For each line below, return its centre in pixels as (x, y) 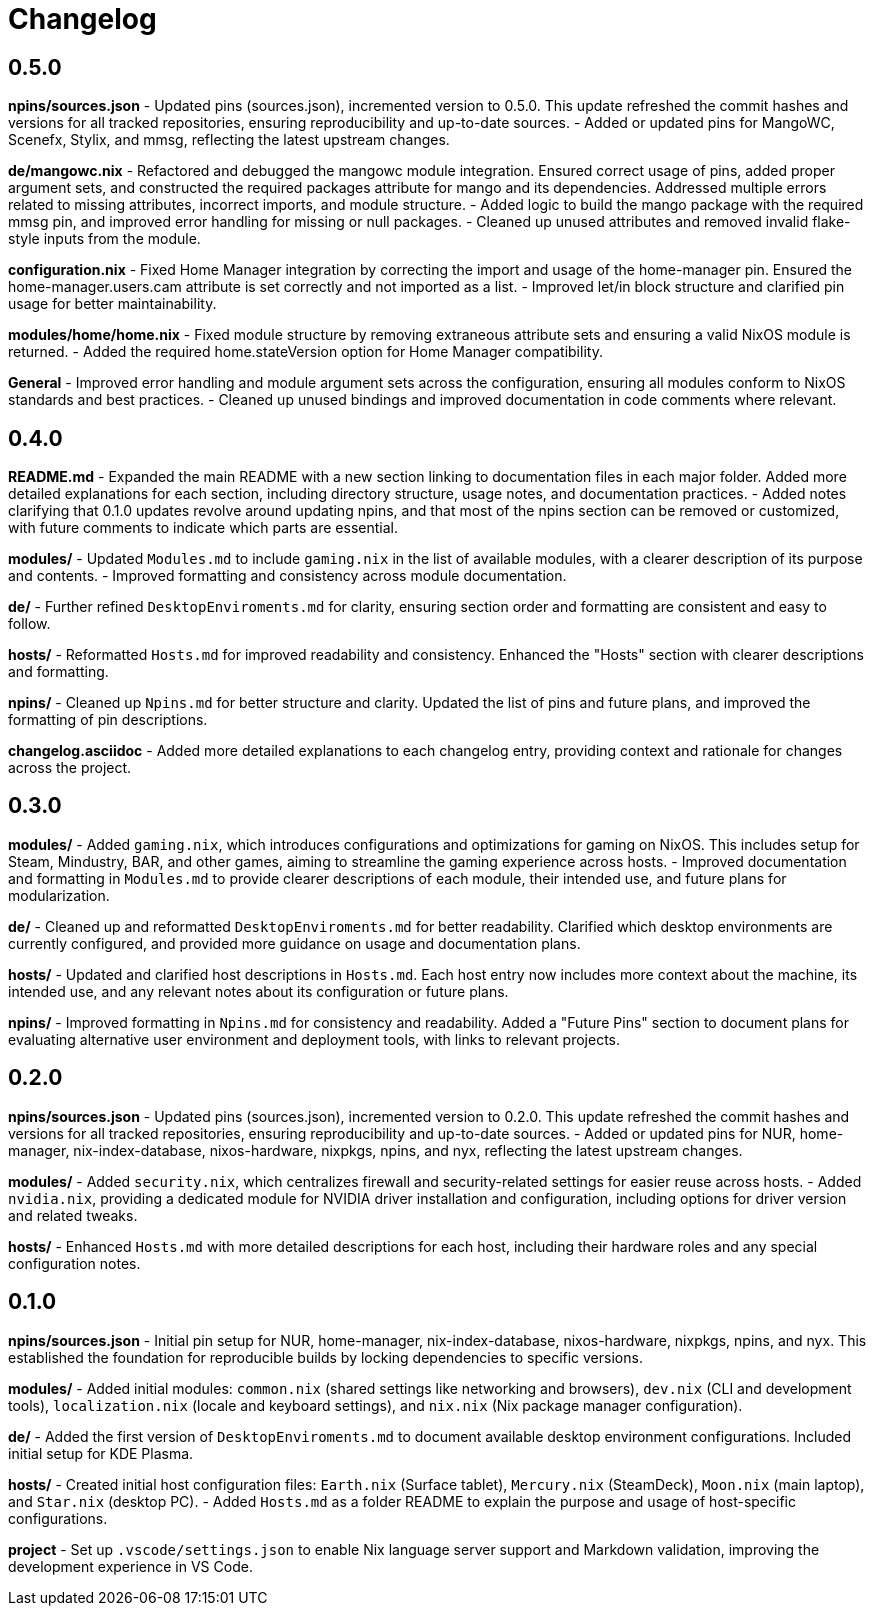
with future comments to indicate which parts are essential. (203, 528)
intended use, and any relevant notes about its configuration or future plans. (258, 991)
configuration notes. (74, 1263)
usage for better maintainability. (112, 304)
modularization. (59, 895)
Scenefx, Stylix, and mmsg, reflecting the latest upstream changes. (229, 140)
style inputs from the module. (104, 239)
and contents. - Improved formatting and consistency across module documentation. (287, 576)
